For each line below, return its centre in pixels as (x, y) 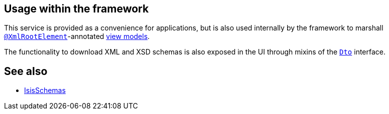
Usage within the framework (77, 9)
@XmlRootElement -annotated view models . (77, 36)
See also (26, 71)
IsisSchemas (45, 90)
